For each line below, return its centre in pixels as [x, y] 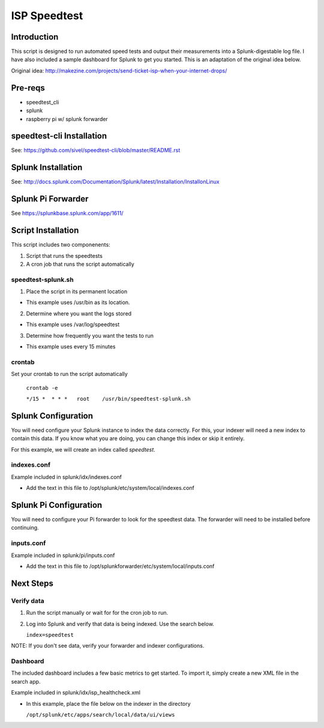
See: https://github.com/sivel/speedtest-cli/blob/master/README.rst [96, 151]
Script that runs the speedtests [64, 255]
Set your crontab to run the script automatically [70, 374]
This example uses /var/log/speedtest [73, 324]
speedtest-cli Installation [59, 136]
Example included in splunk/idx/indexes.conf [67, 477]
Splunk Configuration [52, 416]
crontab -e [42, 388]
